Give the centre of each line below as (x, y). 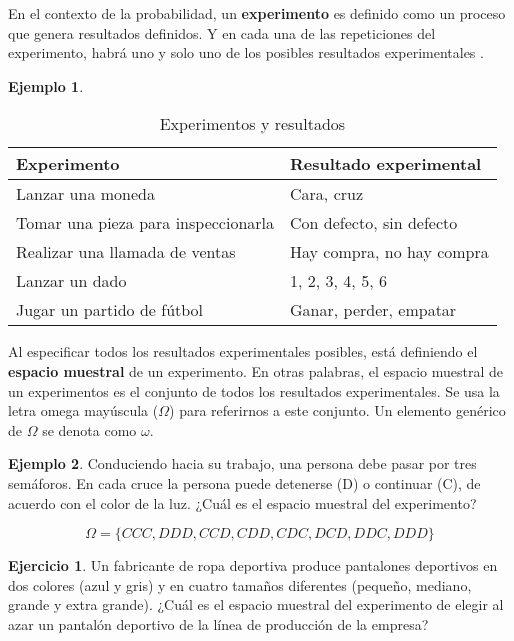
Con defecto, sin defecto (374, 223)
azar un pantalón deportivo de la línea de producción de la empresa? (218, 623)
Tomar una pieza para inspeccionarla (145, 223)
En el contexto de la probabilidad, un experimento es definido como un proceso (257, 13)
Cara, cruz (327, 194)
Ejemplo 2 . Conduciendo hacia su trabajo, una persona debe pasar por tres (242, 463)
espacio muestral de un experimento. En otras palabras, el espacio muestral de (256, 370)
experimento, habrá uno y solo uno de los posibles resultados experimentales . (246, 52)
